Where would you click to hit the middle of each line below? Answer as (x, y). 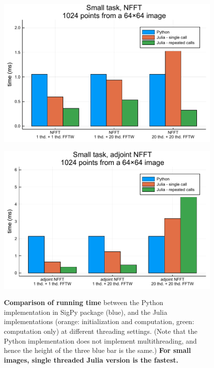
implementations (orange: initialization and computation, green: (99, 321)
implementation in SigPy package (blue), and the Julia (86, 312)
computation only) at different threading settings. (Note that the (101, 331)
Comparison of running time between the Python (84, 302)
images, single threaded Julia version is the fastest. (91, 359)
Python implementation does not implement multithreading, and (100, 340)
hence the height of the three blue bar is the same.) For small (98, 350)
